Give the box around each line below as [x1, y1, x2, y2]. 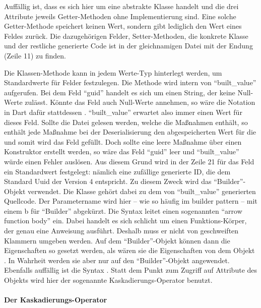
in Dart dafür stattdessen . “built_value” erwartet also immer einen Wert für [4, 106, 242, 117]
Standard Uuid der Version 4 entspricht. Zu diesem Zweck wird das [4, 176, 212, 187]
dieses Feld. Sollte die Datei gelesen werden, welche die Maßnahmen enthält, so [4, 116, 248, 127]
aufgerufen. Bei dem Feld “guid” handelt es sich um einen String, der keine [4, 87, 235, 97]
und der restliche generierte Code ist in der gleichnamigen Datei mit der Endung [4, 40, 253, 51]
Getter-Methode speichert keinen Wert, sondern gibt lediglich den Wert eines [4, 21, 242, 31]
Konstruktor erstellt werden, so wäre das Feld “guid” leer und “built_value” [4, 146, 239, 157]
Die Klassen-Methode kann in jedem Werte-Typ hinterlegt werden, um [4, 67, 222, 78]
